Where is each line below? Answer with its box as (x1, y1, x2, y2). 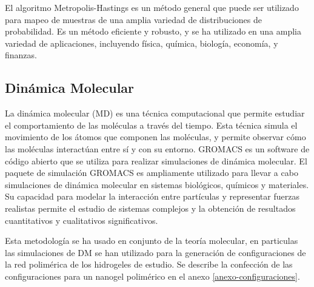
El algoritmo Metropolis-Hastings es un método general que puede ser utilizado (5, 1, 299, 13)
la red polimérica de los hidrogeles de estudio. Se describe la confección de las (5, 258, 293, 271)
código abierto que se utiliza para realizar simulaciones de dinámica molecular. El (5, 154, 307, 167)
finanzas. (5, 49, 37, 61)
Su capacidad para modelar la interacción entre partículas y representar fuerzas (5, 190, 299, 203)
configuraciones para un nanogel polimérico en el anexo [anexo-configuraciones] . (5, 269, 300, 282)
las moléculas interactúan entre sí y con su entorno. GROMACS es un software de (5, 142, 310, 155)
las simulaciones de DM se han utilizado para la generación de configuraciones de (5, 246, 306, 258)
